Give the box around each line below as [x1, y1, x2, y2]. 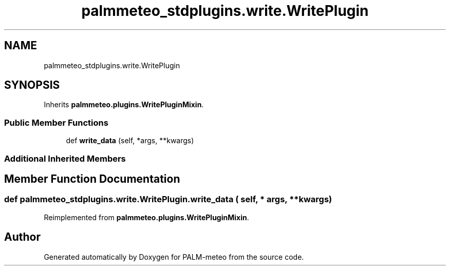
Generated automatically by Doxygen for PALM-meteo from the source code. [44, 252, 304, 261]
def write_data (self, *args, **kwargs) [66, 136, 194, 145]
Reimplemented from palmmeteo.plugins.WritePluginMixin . [44, 213, 249, 222]
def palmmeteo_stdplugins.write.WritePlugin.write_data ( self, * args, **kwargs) [4, 194, 332, 205]
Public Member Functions [4, 117, 108, 128]
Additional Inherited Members [4, 153, 126, 164]
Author [4, 230, 41, 244]
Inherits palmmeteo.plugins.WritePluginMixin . [44, 100, 204, 109]
